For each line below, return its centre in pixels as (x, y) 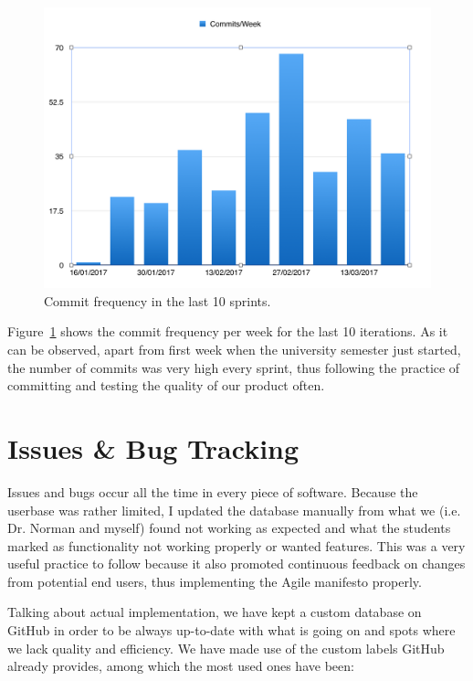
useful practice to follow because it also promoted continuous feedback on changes (236, 564)
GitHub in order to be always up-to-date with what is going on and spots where (231, 630)
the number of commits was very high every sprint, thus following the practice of (234, 367)
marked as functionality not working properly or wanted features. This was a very (236, 545)
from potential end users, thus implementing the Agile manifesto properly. (215, 581)
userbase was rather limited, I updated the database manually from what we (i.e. (234, 510)
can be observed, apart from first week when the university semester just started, (234, 350)
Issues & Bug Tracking (153, 447)
